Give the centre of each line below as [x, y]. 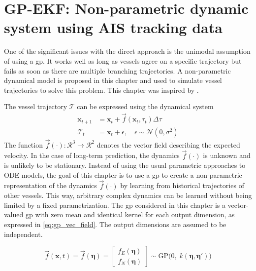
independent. [23, 234]
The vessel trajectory [36, 106]
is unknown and [227, 155]
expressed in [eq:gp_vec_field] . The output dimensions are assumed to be [115, 224]
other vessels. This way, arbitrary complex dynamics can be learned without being [128, 195]
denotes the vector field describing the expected [168, 144]
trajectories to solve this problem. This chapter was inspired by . [101, 90]
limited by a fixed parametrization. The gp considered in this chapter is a [115, 205]
